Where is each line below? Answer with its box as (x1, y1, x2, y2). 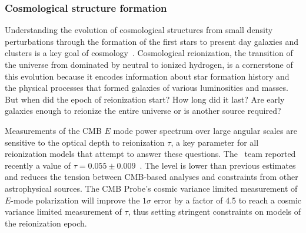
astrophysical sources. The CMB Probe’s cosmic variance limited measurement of (5, 182, 298, 194)
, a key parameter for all (171, 136, 259, 148)
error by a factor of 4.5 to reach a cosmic (154, 193, 301, 206)
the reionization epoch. (5, 216, 87, 229)
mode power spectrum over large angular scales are (113, 124, 297, 136)
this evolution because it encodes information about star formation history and (5, 70, 290, 82)
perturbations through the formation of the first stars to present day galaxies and (5, 35, 298, 47)
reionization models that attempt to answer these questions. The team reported (5, 147, 296, 160)
